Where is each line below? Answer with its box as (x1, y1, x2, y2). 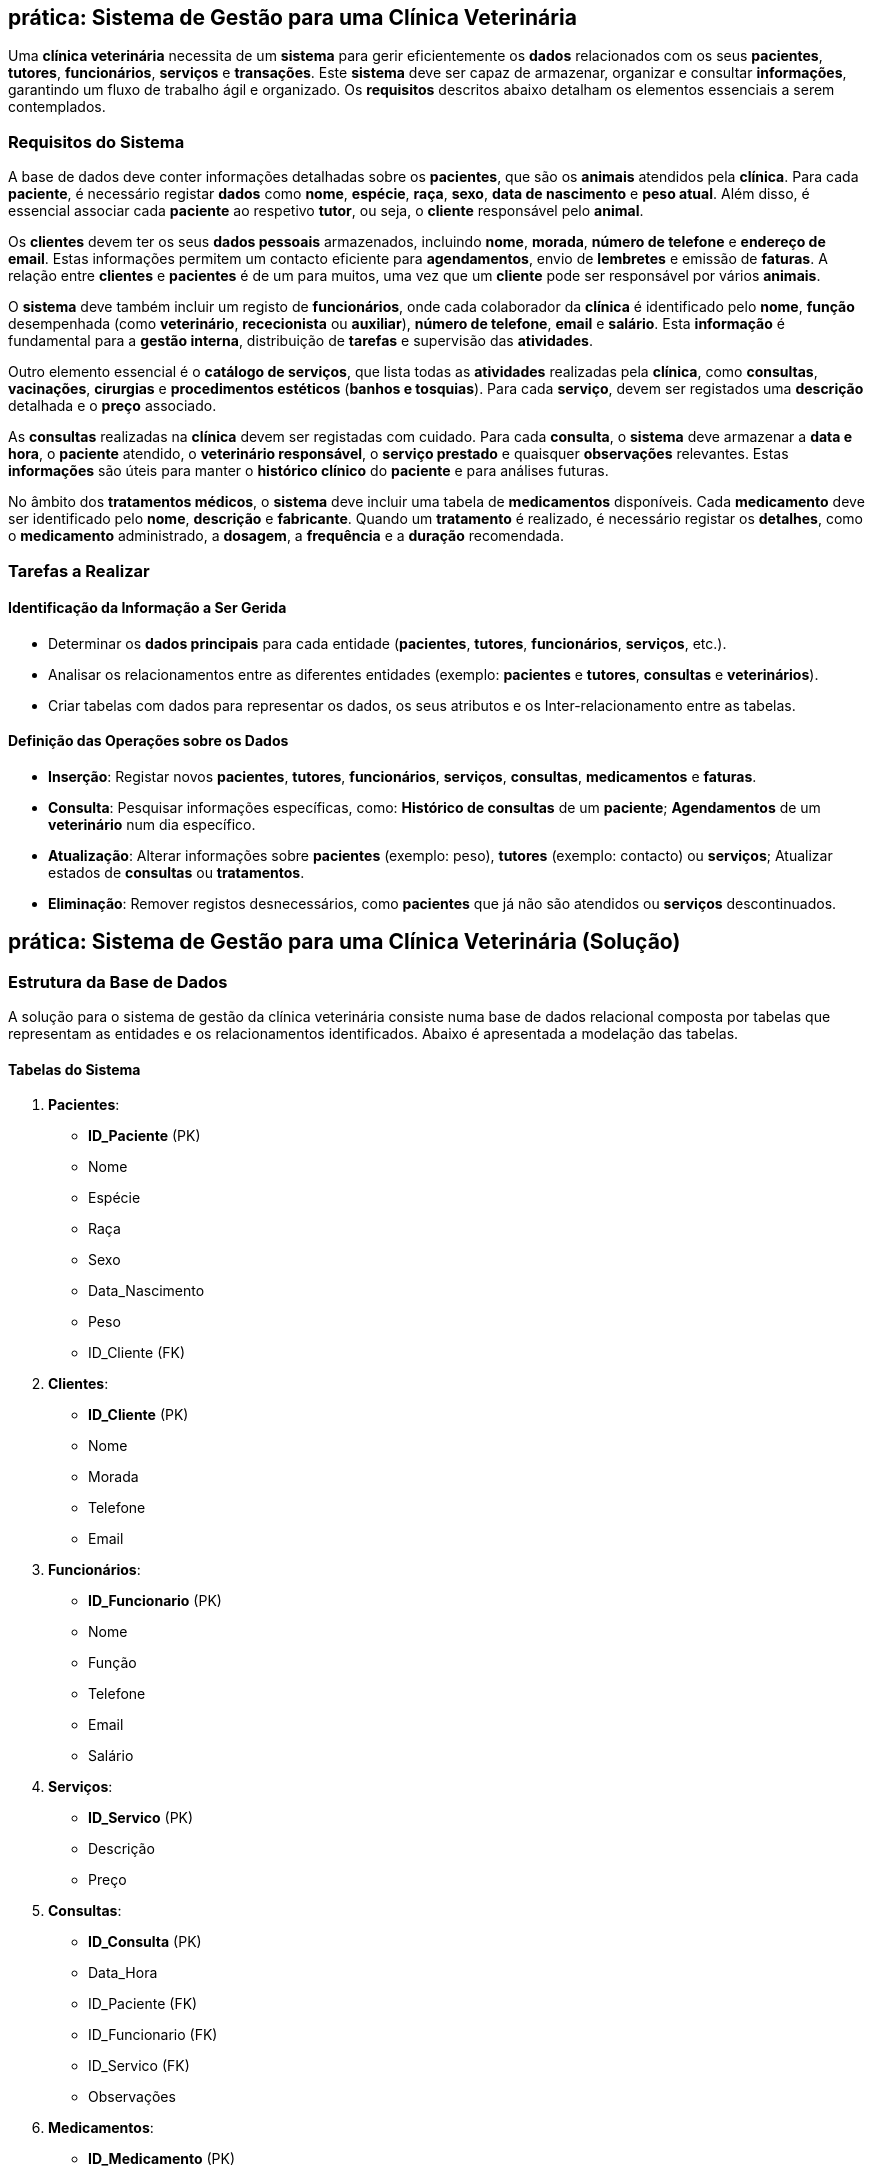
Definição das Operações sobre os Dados (8, 732, 289, 750)
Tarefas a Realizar (8, 560, 150, 581)
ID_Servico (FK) (88, 2057, 190, 2075)
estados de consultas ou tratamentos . (48, 863, 305, 881)
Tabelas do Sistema (8, 1060, 141, 1078)
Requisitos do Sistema (8, 131, 185, 152)
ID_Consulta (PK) (88, 1933, 202, 1951)
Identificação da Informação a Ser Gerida (8, 599, 287, 617)
